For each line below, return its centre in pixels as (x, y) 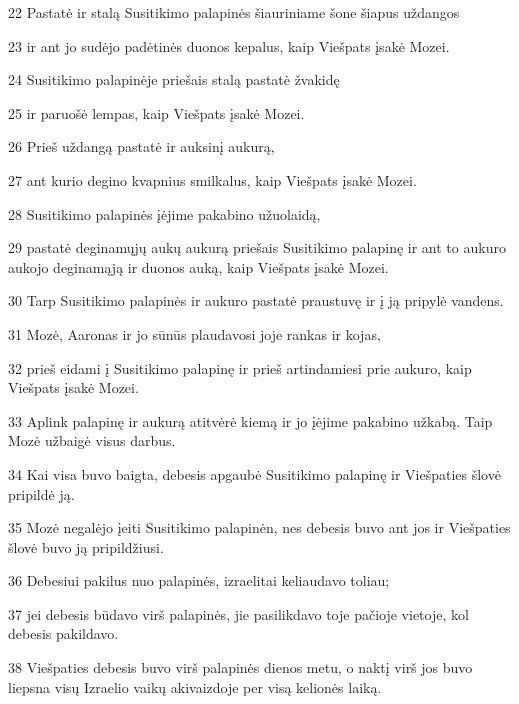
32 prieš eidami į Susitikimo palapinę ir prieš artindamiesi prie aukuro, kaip (240, 367)
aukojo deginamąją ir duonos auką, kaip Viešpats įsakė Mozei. (198, 266)
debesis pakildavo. (63, 633)
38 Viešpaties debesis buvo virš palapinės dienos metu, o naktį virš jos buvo (240, 667)
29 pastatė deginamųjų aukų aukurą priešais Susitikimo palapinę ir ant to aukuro (257, 247)
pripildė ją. (41, 493)
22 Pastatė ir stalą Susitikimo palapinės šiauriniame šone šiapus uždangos (234, 12)
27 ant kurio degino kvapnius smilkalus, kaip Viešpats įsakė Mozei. (212, 179)
